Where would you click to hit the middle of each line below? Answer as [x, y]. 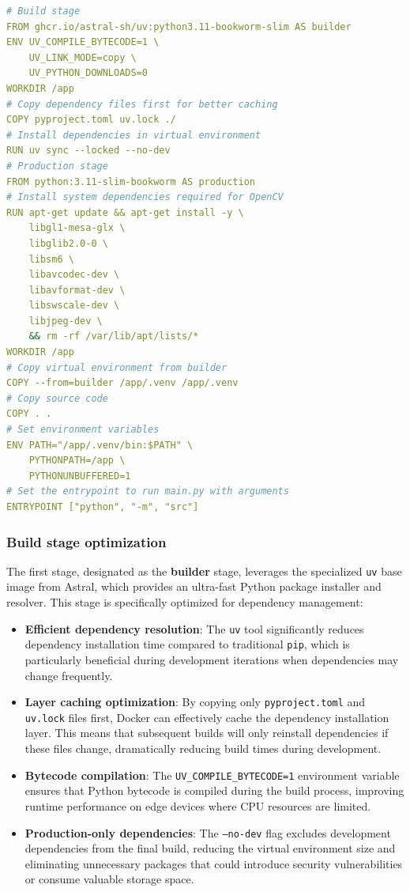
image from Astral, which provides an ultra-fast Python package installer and [194, 586]
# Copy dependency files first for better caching [142, 104]
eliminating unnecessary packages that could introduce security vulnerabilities [214, 863]
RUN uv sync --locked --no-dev [88, 151]
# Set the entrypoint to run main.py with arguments [148, 491]
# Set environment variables [83, 430]
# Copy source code [57, 398]
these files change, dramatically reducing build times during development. [203, 748]
